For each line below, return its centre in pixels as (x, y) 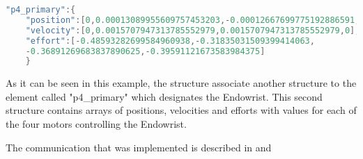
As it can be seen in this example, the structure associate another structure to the (181, 83)
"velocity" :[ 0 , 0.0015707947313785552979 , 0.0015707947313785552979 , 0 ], (193, 30)
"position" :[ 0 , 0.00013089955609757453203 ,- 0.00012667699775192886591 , (193, 20)
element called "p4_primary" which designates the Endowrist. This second (164, 96)
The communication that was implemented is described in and (139, 147)
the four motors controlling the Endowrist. (96, 124)
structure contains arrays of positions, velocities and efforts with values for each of (181, 110)
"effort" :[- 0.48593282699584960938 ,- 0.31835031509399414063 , (170, 41)
